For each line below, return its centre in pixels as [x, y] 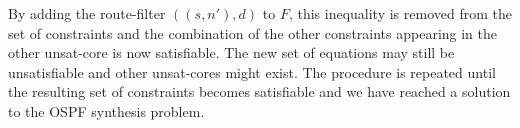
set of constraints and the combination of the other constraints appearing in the [253, 32]
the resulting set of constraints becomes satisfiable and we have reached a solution [259, 91]
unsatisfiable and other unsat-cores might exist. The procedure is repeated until [252, 71]
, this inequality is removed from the [400, 13]
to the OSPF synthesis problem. [106, 110]
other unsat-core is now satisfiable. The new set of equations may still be [231, 52]
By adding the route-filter [87, 13]
